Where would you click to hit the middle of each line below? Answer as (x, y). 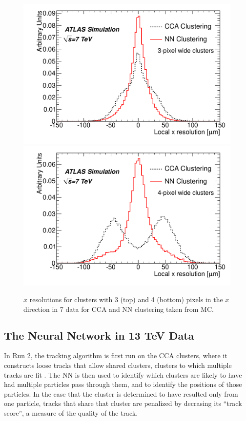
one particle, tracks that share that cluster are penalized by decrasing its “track (123, 403)
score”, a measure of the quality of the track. (71, 413)
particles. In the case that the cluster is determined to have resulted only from (121, 393)
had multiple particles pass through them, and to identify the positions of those (123, 384)
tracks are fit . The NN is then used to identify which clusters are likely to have (123, 374)
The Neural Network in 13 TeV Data (99, 335)
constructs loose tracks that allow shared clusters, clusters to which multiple (118, 365)
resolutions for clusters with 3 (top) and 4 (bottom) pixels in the (126, 299)
